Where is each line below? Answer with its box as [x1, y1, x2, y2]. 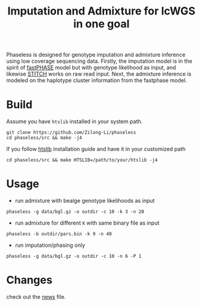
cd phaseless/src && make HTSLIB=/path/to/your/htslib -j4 [6, 157, 158, 164]
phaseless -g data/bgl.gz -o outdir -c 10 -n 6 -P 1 [6, 253, 142, 260]
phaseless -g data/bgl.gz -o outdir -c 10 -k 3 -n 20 [6, 209, 145, 215]
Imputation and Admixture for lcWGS [7, 4, 196, 18]
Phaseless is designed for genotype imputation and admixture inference [6, 51, 186, 59]
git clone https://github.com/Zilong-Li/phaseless [6, 130, 136, 136]
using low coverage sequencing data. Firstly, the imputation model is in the [6, 57, 193, 65]
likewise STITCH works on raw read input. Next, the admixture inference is [6, 71, 192, 78]
